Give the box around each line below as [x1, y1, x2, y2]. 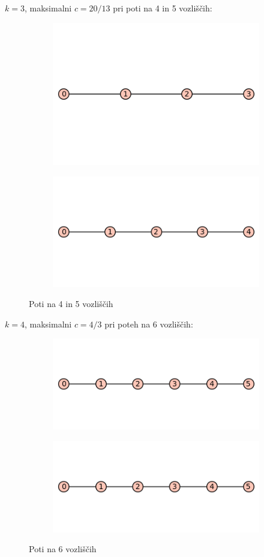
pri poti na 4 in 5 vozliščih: [113, 2, 212, 14]
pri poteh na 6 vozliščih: [104, 317, 193, 330]
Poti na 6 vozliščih [29, 543, 97, 555]
